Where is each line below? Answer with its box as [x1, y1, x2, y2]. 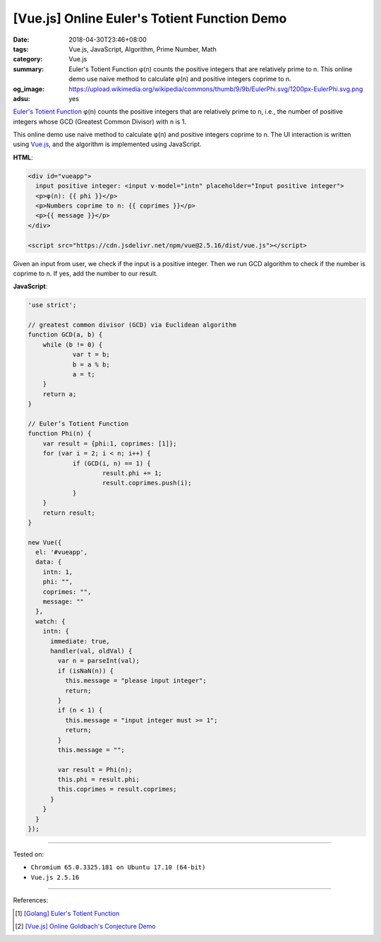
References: [13, 896, 49, 905]
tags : [13, 44, 29, 53]
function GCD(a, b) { [28, 330, 103, 339]
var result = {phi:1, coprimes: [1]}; [42, 439, 177, 448]
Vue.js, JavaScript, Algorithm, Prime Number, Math [68, 44, 217, 53]
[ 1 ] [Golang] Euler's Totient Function [15, 909, 120, 917]
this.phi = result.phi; [57, 775, 140, 784]
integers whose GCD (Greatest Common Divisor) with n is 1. [13, 117, 187, 126]
